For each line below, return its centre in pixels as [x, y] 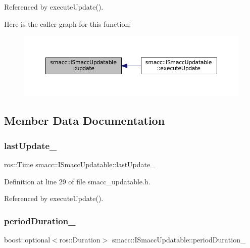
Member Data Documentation [85, 120]
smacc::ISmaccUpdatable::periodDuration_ [179, 239]
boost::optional [27, 239]
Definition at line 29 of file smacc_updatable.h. [77, 181]
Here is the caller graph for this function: [68, 23]
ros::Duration [80, 239]
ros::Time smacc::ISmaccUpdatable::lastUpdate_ [80, 164]
